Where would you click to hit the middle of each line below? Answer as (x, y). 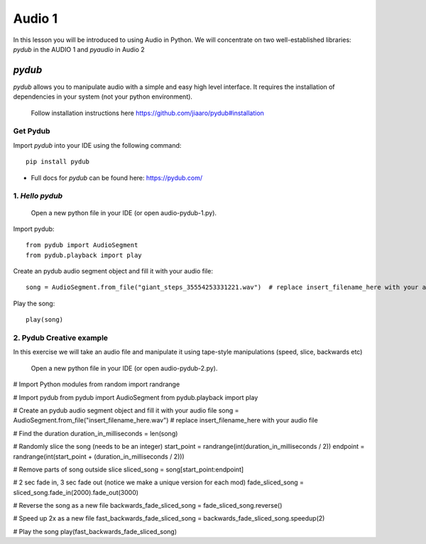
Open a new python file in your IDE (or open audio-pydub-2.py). (124, 368)
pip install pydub (58, 162)
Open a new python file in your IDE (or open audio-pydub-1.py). (124, 212)
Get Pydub (32, 131)
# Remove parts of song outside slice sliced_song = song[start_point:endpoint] (129, 469)
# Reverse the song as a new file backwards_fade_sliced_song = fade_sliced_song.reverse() (148, 506)
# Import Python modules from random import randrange (97, 384)
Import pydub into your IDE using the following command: (97, 145)
